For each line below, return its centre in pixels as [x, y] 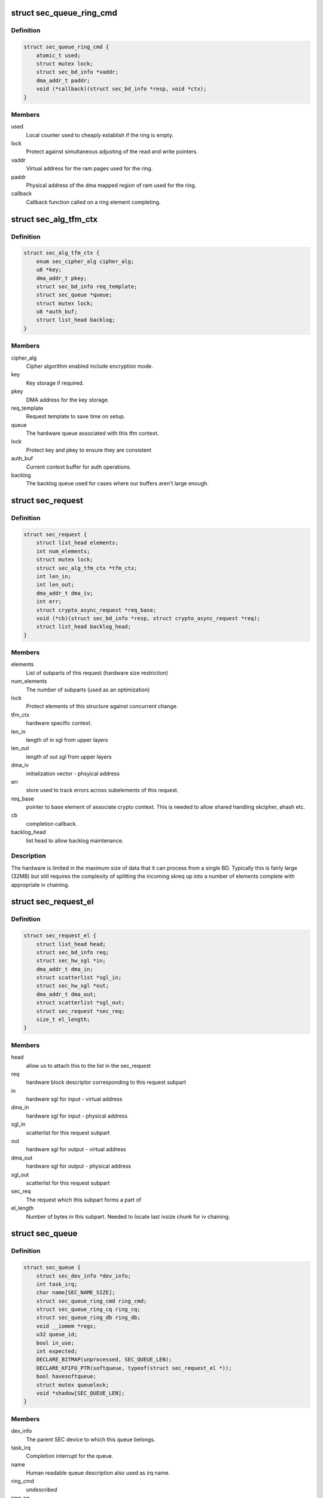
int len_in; [54, 576]
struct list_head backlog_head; [84, 627]
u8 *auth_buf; [57, 312]
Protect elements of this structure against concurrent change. [102, 706]
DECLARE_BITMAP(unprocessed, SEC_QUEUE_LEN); [104, 1360]
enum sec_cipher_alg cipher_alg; [85, 261]
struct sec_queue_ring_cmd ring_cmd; [92, 1301]
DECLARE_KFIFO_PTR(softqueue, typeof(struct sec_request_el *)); [134, 1368]
